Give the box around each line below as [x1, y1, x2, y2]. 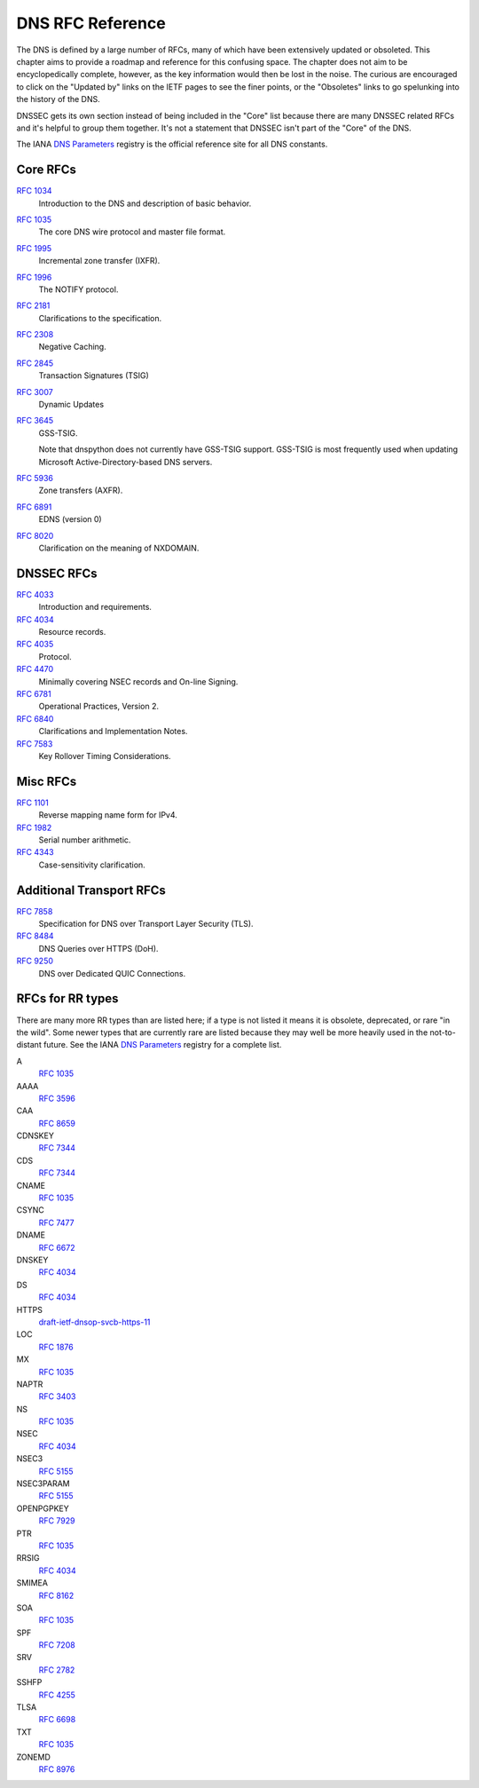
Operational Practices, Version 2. [38, 701, 160, 712]
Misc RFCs [16, 773, 77, 789]
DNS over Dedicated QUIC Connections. [38, 968, 186, 978]
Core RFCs [16, 162, 77, 178]
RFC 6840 [16, 713, 54, 724]
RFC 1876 [38, 1341, 75, 1352]
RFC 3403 [38, 1391, 76, 1402]
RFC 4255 [38, 1689, 75, 1700]
